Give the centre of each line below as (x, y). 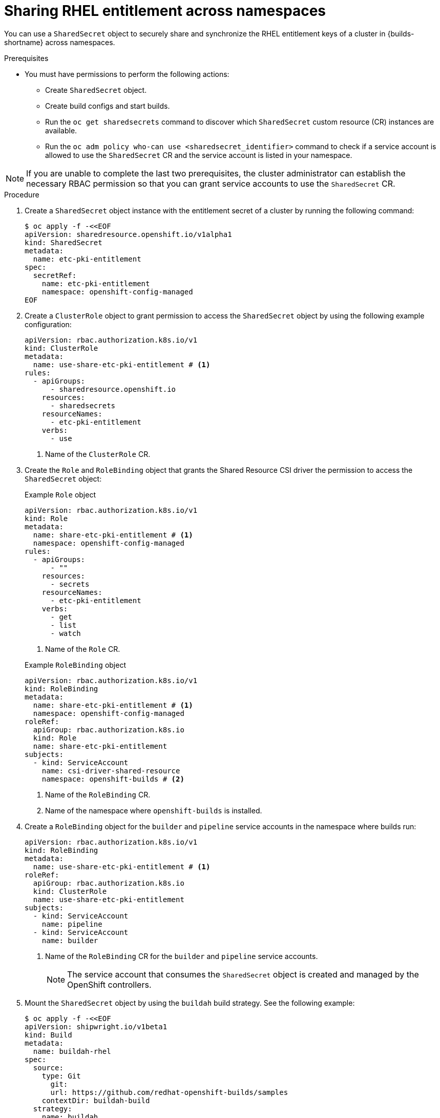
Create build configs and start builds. (108, 106)
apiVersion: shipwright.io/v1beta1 (96, 1026)
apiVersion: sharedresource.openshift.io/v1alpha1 (128, 234)
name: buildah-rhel (72, 1051)
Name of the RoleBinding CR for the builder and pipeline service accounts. (182, 956)
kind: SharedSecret (64, 242)
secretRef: (55, 275)
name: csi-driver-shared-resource (111, 771)
